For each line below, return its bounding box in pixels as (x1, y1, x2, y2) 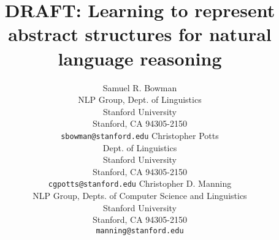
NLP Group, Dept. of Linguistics (78, 93, 202, 106)
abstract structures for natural (8, 21, 272, 47)
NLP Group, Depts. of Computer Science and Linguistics (32, 189, 247, 201)
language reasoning (58, 45, 222, 70)
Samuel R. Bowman (102, 81, 177, 94)
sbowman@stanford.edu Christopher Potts (61, 129, 219, 141)
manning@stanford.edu (96, 226, 184, 235)
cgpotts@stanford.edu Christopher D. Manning (48, 177, 232, 190)
